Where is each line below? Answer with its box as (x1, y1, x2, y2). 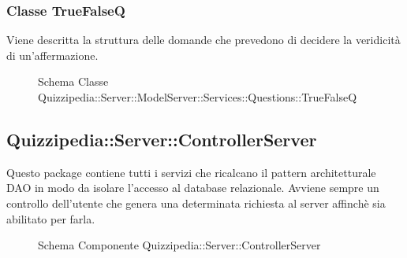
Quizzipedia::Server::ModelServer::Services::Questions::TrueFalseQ (38, 89, 357, 105)
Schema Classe (38, 73, 109, 90)
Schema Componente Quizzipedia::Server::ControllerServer (38, 237, 321, 253)
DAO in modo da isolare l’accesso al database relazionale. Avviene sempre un (6, 179, 379, 196)
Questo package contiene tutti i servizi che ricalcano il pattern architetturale (6, 164, 376, 180)
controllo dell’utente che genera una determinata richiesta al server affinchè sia (6, 194, 386, 211)
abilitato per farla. (6, 210, 95, 227)
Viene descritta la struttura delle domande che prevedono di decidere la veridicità (6, 31, 401, 48)
